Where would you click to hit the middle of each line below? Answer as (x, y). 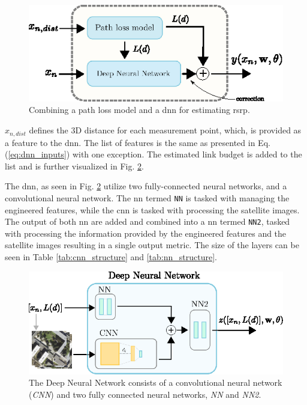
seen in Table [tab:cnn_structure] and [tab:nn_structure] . (111, 256)
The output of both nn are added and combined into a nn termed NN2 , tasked (148, 221)
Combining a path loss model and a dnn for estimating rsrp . (139, 110)
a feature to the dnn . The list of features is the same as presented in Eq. (138, 142)
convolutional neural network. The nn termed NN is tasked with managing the (147, 197)
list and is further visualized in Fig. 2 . (74, 166)
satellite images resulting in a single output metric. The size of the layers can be (152, 245)
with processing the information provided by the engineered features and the (146, 233)
